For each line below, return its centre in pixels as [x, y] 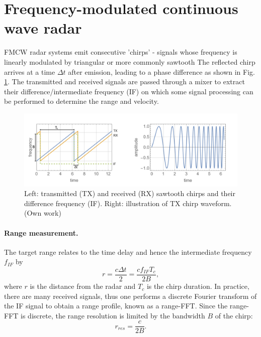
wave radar [43, 28]
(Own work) [43, 213]
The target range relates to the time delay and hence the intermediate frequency [128, 251]
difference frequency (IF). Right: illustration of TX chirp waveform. [128, 203]
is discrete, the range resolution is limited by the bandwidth [113, 315]
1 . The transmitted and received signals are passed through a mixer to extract [124, 81]
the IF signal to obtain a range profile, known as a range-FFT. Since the [116, 306]
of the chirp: [234, 315]
